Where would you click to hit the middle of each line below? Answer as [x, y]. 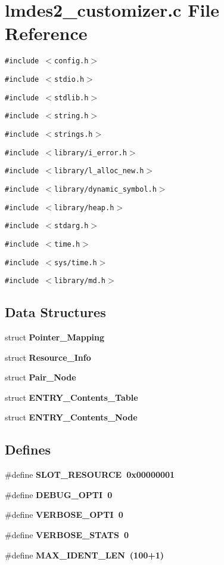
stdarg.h [71, 226]
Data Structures [55, 312]
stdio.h [69, 79]
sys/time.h [76, 262]
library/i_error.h [91, 153]
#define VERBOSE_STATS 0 [67, 535]
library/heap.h [84, 208]
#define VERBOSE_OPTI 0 [64, 515]
